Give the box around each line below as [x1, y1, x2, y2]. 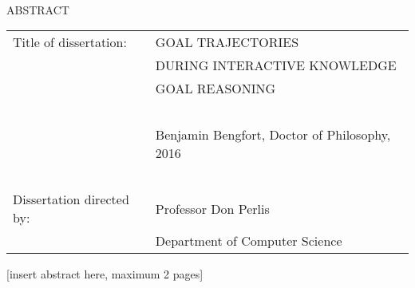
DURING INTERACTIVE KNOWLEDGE [155, 56, 397, 75]
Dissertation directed [13, 190, 129, 209]
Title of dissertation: [13, 33, 127, 52]
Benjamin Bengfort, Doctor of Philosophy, [155, 125, 391, 144]
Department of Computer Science [155, 231, 342, 251]
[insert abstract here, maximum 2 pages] [6, 266, 204, 282]
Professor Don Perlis [155, 199, 270, 218]
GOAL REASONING [155, 79, 276, 98]
